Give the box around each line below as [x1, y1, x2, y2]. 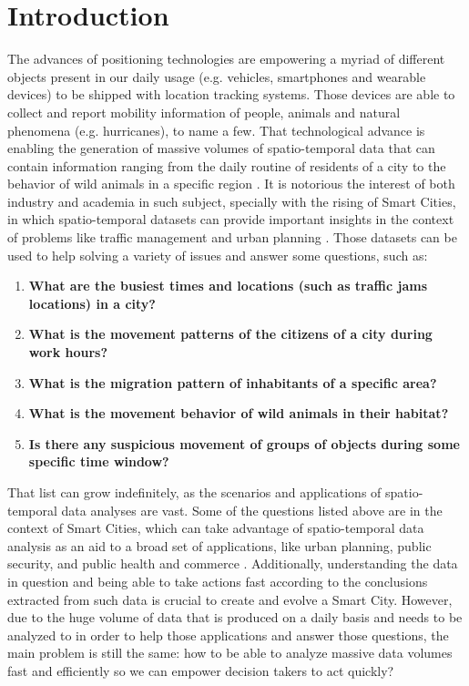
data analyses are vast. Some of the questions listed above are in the [61, 500, 443, 519]
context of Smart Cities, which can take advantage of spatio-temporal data [7, 518, 424, 538]
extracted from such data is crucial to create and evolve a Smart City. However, [7, 589, 453, 609]
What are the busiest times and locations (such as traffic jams [28, 276, 428, 295]
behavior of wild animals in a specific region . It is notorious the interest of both [7, 174, 455, 193]
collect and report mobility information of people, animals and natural [7, 102, 401, 121]
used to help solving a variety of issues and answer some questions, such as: [7, 245, 428, 264]
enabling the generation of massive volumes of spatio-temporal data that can [7, 138, 435, 158]
